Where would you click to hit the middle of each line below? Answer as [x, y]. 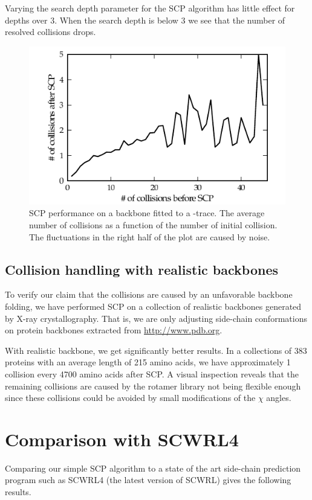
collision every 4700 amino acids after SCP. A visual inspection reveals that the [152, 373]
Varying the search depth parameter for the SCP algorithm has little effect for [150, 8]
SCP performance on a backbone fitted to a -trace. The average [147, 213]
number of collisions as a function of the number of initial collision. [153, 224]
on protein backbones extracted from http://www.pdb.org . [114, 330]
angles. [279, 398]
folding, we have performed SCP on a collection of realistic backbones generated [153, 306]
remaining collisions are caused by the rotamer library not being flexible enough [153, 386]
